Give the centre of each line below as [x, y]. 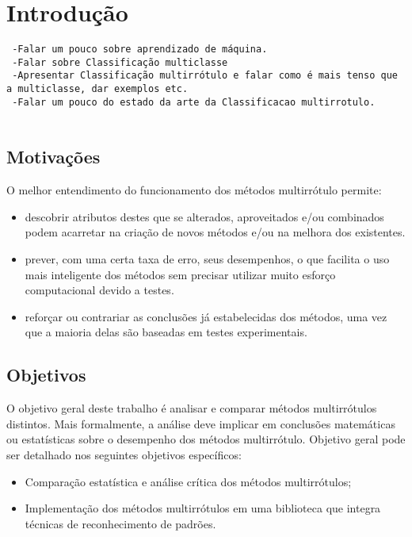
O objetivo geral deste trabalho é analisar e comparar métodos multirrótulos [192, 408]
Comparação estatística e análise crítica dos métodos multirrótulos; [188, 481]
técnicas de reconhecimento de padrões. [120, 523]
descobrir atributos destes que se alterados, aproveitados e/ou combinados [204, 216]
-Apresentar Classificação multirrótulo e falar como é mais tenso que [205, 76]
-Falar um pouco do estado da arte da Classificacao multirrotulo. [194, 102]
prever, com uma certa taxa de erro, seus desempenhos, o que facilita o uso [207, 259]
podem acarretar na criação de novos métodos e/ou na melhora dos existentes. [215, 232]
